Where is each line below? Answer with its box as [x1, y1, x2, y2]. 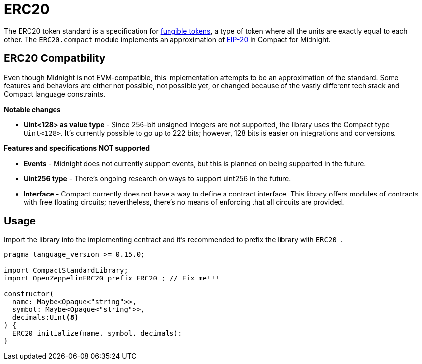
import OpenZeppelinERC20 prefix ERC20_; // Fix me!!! [4, 274, 220, 282]
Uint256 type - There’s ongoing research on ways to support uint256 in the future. [24, 174, 291, 183]
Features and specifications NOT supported [4, 143, 150, 152]
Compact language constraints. [4, 89, 106, 98]
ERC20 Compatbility [4, 52, 106, 65]
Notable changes [4, 105, 61, 113]
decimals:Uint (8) [12, 313, 79, 322]
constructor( [4, 290, 54, 298]
